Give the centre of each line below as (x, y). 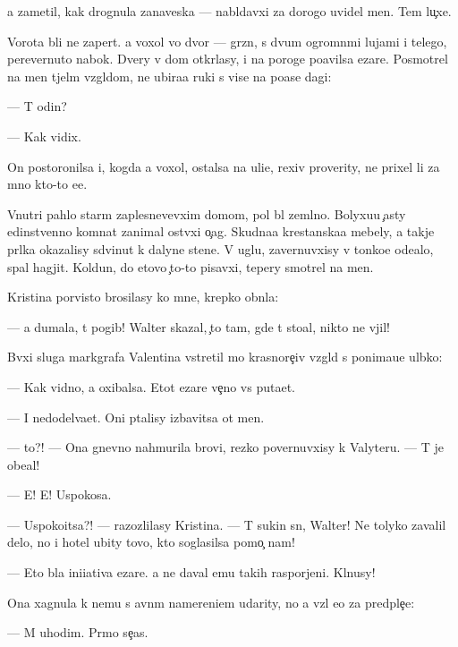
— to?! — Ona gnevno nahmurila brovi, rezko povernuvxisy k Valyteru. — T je (225, 447)
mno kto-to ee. (47, 184)
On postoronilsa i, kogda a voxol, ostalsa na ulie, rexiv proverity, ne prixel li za (224, 166)
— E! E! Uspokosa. (59, 494)
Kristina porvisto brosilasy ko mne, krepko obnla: (143, 297)
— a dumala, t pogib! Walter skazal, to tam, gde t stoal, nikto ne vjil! (199, 326)
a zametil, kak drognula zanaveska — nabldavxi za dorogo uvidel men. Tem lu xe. (229, 11)
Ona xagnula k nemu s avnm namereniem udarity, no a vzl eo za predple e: (211, 602)
